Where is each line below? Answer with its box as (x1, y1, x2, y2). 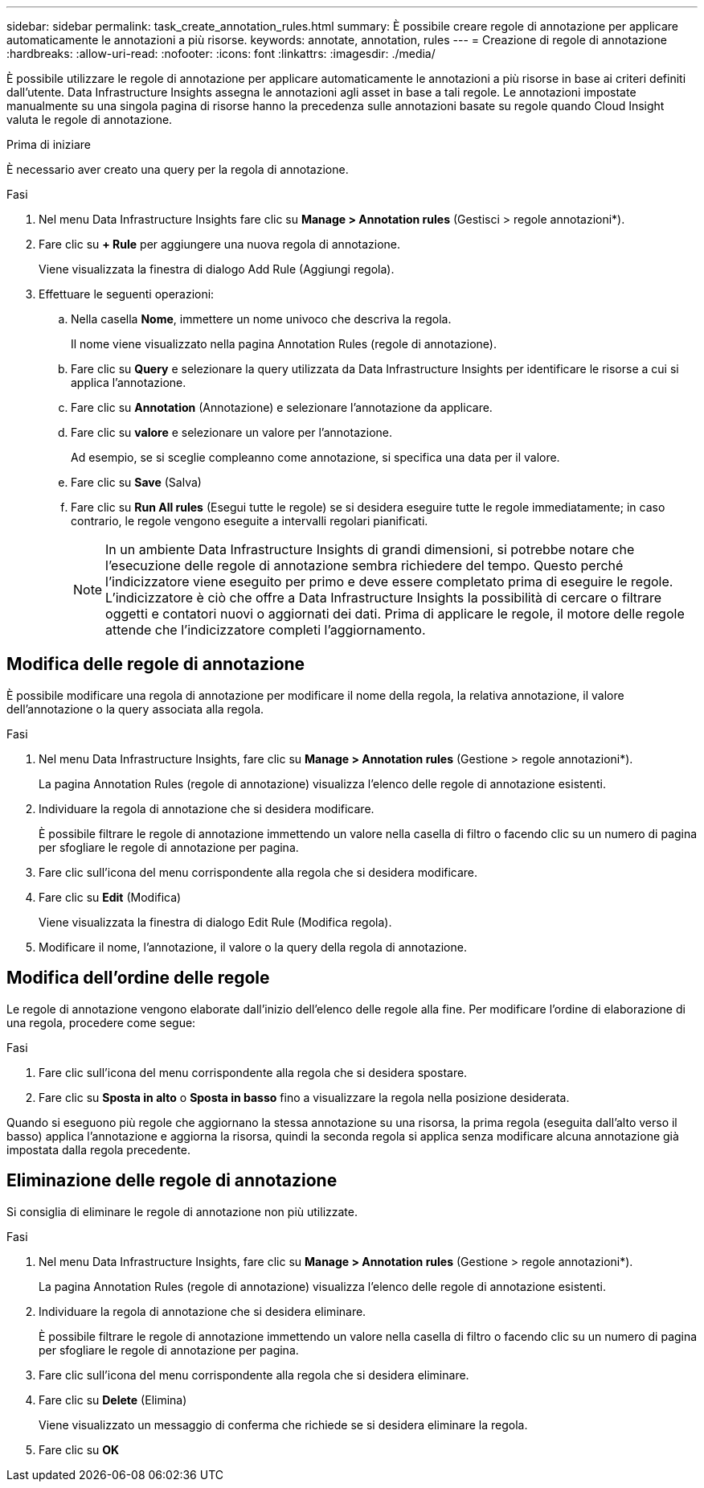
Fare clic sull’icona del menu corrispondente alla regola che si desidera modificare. (39, 865, 478, 879)
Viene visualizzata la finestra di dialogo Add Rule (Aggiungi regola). (39, 262, 395, 276)
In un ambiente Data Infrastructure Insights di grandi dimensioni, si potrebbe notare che (105, 541, 635, 557)
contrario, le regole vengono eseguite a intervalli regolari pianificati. (71, 514, 428, 528)
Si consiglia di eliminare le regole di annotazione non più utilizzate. (6, 1204, 358, 1219)
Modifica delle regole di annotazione (6, 654, 305, 675)
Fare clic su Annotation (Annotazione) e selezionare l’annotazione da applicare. (71, 401, 493, 414)
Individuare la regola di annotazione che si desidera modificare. (39, 801, 375, 816)
